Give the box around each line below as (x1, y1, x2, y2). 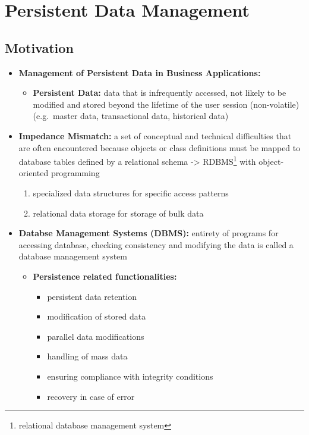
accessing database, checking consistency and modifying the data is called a (18, 238, 294, 251)
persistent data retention (47, 290, 137, 302)
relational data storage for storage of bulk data (33, 206, 204, 219)
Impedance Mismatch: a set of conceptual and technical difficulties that (18, 129, 292, 142)
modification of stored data (47, 310, 146, 323)
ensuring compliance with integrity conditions (47, 370, 213, 382)
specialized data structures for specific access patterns (33, 186, 229, 199)
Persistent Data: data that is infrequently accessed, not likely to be (33, 86, 286, 99)
